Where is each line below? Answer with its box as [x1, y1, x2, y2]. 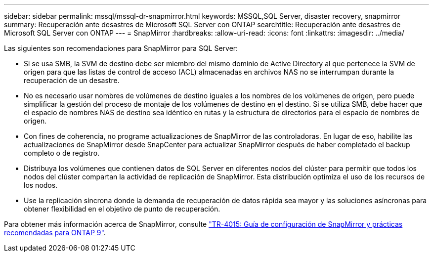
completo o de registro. [24, 149, 100, 157]
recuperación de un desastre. [24, 76, 120, 85]
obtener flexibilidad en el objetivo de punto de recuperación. [24, 205, 220, 213]
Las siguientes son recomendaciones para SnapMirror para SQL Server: [4, 44, 238, 52]
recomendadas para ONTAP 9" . [4, 228, 106, 237]
